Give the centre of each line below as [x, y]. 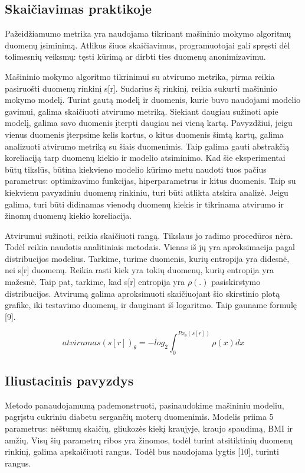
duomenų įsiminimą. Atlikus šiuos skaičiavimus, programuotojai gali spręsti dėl [147, 45]
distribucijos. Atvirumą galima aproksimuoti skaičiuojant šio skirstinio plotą [142, 293]
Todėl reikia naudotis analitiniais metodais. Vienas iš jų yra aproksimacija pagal [150, 247]
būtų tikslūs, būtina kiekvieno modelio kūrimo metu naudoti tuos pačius [136, 169]
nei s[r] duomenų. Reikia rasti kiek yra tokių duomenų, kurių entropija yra [140, 270]
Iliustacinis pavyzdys [69, 380]
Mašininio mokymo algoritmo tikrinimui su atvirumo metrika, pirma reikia [140, 76]
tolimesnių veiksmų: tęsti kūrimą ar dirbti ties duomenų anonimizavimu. [135, 56]
